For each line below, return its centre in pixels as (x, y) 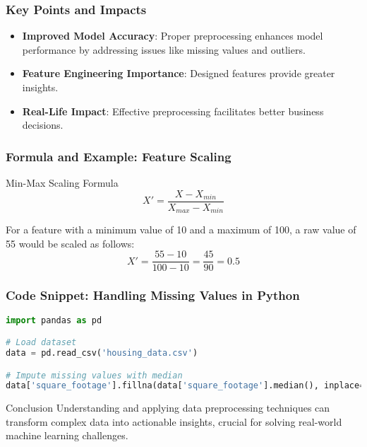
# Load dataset (41, 343)
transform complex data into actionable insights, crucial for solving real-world (174, 421)
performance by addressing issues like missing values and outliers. (164, 49)
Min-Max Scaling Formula (62, 182)
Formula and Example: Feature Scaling (119, 156)
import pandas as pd (54, 320)
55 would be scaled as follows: (70, 243)
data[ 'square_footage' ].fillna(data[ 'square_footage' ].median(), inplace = (185, 386)
